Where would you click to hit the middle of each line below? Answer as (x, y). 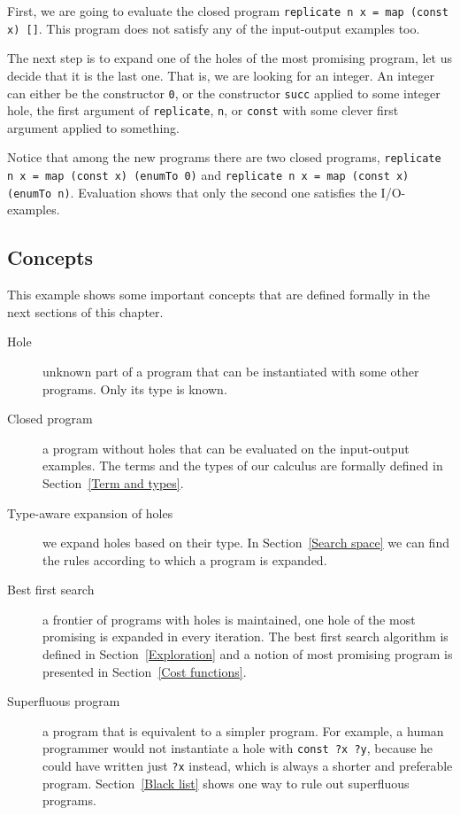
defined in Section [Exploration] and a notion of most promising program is (248, 654)
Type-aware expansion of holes (90, 512)
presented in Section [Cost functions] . (145, 671)
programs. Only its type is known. (135, 388)
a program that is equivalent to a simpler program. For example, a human (243, 730)
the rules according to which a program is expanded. (185, 559)
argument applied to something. (93, 127)
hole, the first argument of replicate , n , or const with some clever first (203, 110)
